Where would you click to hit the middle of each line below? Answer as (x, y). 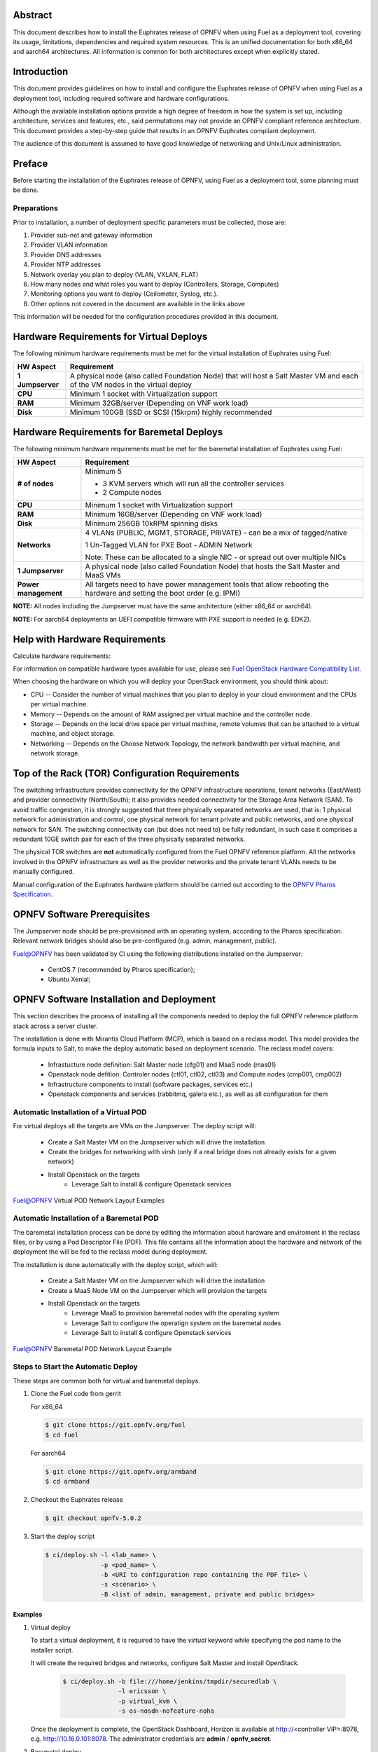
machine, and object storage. (73, 734)
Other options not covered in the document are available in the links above (138, 303)
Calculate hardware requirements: (62, 656)
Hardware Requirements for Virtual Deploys (110, 336)
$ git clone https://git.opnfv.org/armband (121, 1471)
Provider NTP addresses (66, 265)
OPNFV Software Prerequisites (82, 914)
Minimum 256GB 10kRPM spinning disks (152, 523)
